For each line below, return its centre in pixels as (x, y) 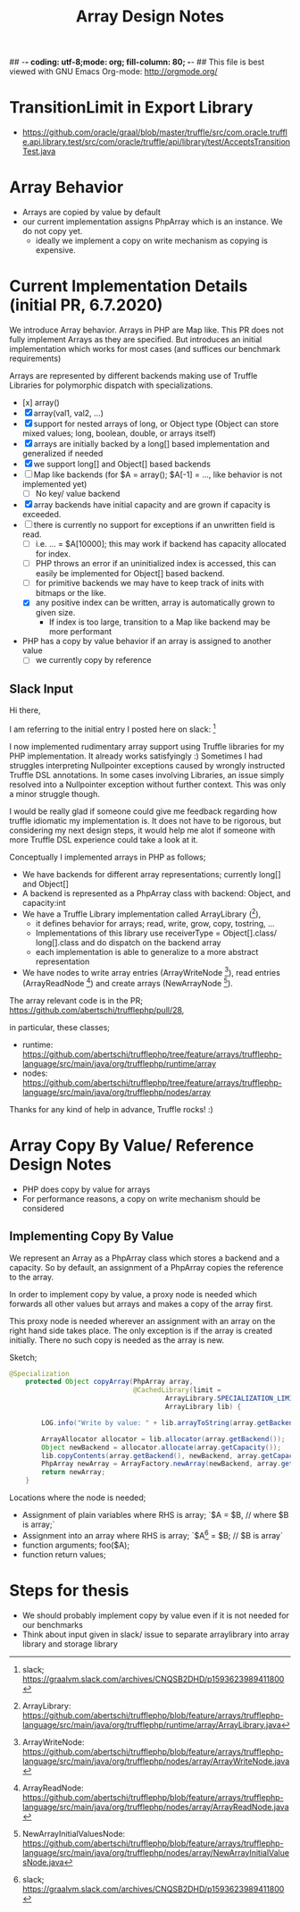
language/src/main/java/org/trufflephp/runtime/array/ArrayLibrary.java (151, 1724)
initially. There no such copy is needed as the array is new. (117, 1340)
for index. (53, 554)
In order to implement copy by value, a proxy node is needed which (133, 1294)
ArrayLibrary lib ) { (203, 1407)
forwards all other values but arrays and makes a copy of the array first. (141, 1304)
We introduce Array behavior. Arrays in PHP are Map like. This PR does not (146, 330)
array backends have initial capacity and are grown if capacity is (152, 505)
